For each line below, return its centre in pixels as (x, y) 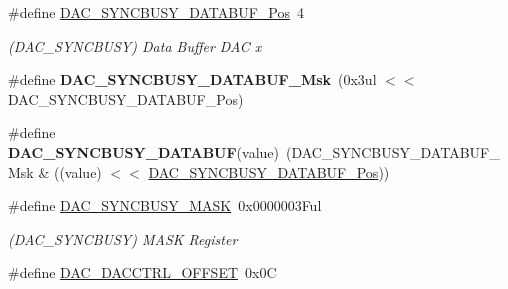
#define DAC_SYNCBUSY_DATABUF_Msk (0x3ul (192, 79)
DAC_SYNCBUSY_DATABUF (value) (144, 151)
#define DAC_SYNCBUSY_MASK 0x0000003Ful (165, 205)
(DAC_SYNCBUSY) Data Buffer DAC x (135, 45)
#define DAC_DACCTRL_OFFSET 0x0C (142, 272)
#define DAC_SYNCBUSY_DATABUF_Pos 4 (156, 12)
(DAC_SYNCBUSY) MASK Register (123, 238)
